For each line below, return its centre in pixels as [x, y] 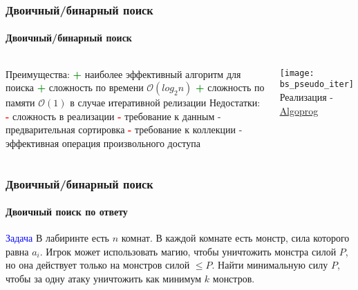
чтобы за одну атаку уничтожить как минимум [104, 279]
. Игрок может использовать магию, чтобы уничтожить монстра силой [188, 251]
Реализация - [306, 96]
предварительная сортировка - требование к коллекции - [124, 129]
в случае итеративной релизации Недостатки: [165, 103]
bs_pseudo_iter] [317, 85]
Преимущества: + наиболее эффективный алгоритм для [123, 74]
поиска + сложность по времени [75, 87]
